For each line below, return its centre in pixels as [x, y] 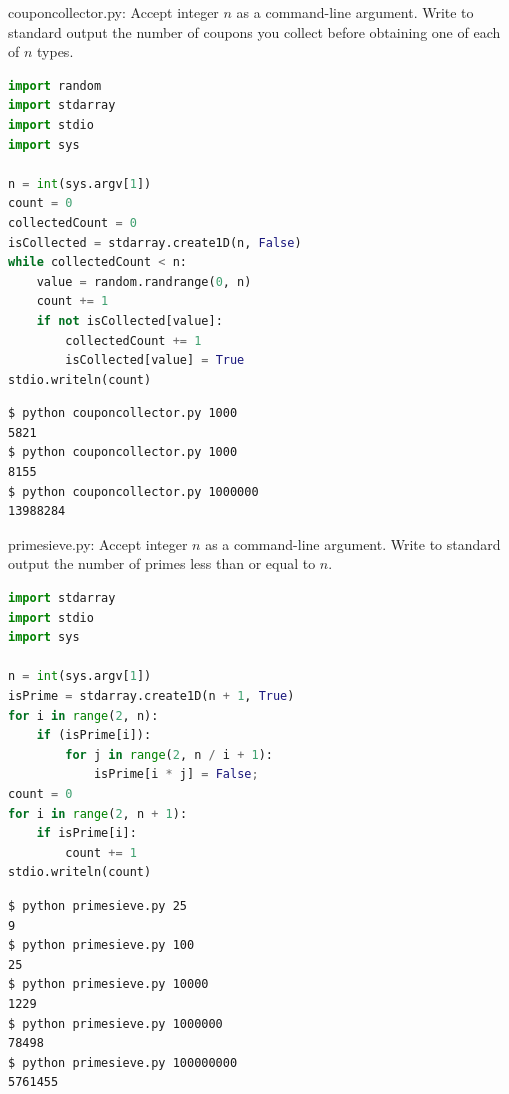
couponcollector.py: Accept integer [113, 12]
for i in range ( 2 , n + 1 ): [98, 813]
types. [55, 51]
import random [55, 85]
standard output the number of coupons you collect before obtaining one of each [254, 31]
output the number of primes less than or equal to [162, 563]
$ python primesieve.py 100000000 [123, 1062]
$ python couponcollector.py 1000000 [133, 491]
